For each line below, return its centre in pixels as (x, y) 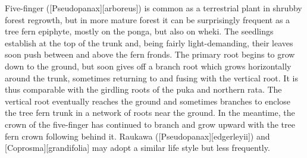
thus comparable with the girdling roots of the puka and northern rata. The (143, 89)
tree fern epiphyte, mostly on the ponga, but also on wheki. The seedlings (139, 31)
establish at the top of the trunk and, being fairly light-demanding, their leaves (149, 42)
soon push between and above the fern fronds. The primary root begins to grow (150, 54)
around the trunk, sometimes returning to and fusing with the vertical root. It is (151, 78)
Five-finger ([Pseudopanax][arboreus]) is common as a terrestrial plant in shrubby (153, 8)
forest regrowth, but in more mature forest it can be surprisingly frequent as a (148, 19)
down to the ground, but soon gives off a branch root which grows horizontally (148, 66)
